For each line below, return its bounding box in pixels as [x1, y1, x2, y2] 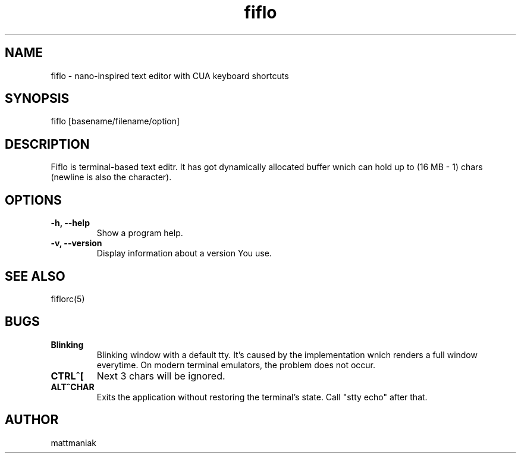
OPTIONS [5, 192, 62, 208]
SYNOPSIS [5, 91, 70, 106]
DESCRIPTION [5, 136, 90, 152]
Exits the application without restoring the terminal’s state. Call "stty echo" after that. [96, 391, 428, 402]
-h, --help [51, 218, 90, 228]
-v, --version [51, 238, 102, 249]
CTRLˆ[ [51, 369, 84, 382]
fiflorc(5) [51, 293, 85, 304]
